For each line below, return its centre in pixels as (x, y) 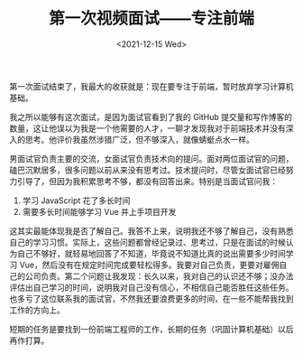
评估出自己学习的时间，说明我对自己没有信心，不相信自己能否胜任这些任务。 (151, 287)
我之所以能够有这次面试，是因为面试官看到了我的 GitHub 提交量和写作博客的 (151, 116)
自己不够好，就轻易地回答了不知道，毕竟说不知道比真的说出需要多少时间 (151, 253)
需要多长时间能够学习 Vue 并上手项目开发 (99, 211)
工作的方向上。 (37, 310)
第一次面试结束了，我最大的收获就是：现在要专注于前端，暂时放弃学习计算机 (151, 86)
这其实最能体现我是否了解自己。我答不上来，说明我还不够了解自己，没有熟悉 (151, 230)
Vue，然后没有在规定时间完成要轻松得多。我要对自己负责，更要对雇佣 (149, 265)
